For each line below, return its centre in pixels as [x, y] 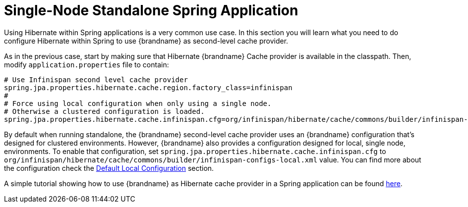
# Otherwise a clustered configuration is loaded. [104, 111]
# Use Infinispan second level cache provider [96, 79]
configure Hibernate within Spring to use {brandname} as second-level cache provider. [146, 41]
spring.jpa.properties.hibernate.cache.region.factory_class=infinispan [148, 87]
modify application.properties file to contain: [87, 64]
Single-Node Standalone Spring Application [151, 10]
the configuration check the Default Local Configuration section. [109, 168]
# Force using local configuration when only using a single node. [138, 103]
